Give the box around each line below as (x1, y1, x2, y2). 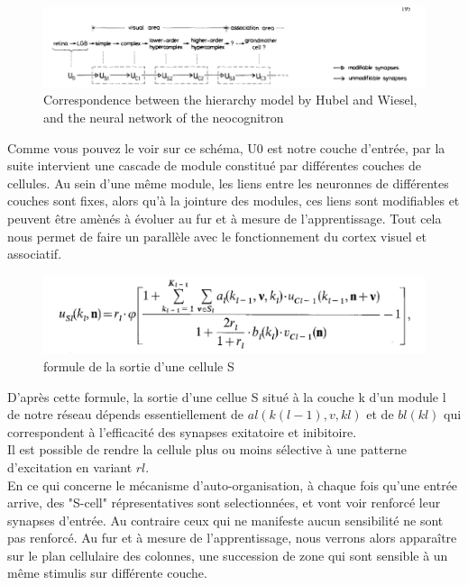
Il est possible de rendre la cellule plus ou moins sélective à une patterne (7, 440, 408, 459)
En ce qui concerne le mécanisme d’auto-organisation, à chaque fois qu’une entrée (7, 475, 458, 494)
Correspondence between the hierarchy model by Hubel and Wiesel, (43, 90, 418, 109)
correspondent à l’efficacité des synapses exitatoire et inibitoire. (7, 422, 357, 441)
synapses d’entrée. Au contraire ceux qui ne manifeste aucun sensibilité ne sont (7, 510, 444, 529)
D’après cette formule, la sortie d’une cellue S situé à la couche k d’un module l (7, 387, 446, 406)
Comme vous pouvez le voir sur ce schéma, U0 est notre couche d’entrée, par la (7, 138, 445, 157)
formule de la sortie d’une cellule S (43, 356, 234, 375)
